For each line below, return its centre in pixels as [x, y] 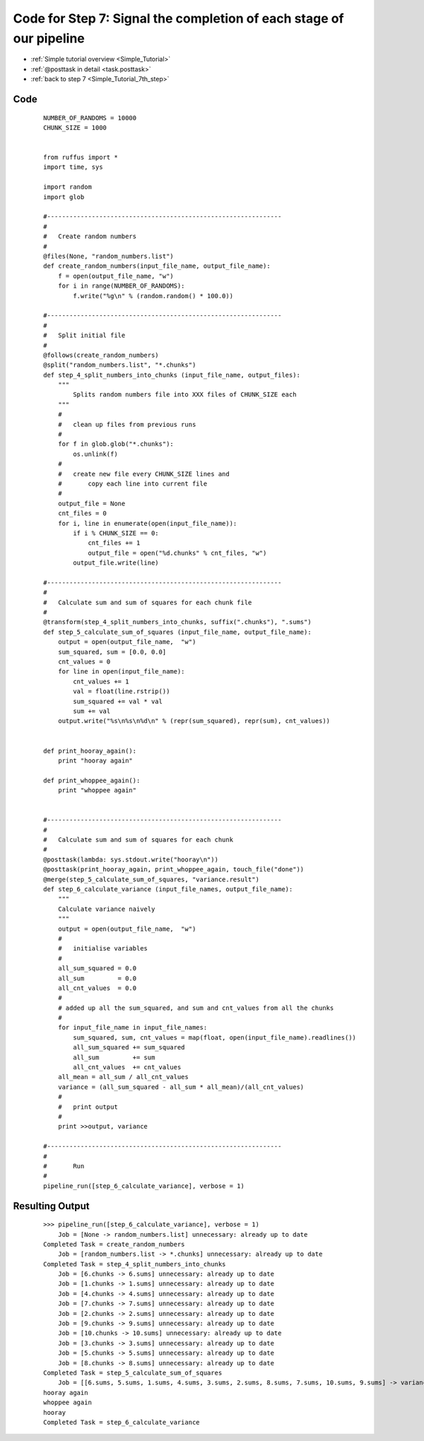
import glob [64, 197]
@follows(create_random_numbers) [101, 355]
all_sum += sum [114, 1057]
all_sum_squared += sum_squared [129, 1047]
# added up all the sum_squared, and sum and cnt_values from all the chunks [196, 1008]
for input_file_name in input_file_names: [132, 1028]
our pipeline [49, 38]
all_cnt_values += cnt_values [127, 1067]
